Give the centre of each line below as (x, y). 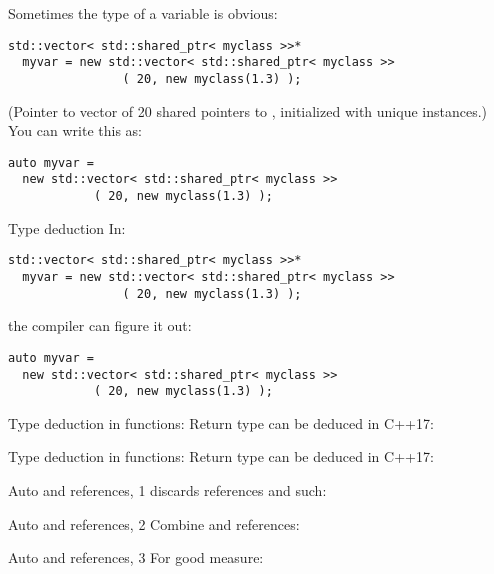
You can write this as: (75, 130)
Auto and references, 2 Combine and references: (154, 523)
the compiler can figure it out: (100, 325)
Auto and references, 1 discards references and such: (167, 490)
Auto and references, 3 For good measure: (136, 557)
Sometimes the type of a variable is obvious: (143, 13)
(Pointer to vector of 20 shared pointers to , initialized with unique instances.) (248, 110)
